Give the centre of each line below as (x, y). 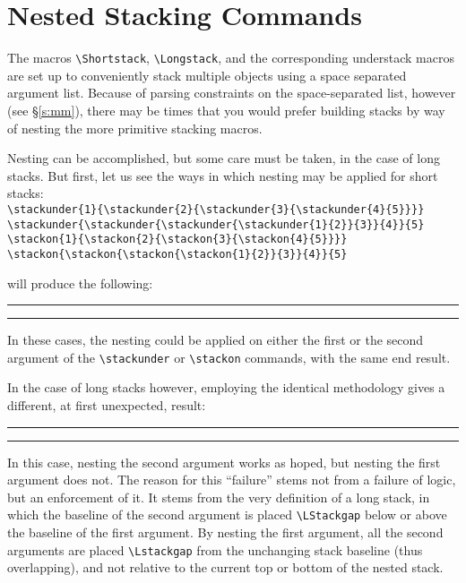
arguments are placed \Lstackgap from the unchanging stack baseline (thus (215, 549)
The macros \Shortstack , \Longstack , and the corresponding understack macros (231, 58)
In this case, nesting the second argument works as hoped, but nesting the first (224, 462)
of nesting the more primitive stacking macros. (135, 128)
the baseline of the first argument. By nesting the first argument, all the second (225, 532)
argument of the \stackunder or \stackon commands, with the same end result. (229, 357)
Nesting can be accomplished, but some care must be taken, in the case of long (224, 158)
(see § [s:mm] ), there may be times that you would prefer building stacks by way (226, 110)
